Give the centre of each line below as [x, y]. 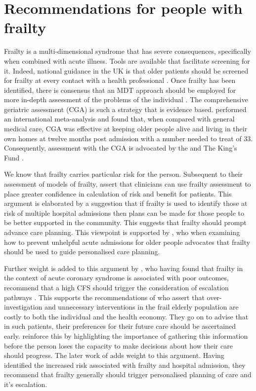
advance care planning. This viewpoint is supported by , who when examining [122, 232]
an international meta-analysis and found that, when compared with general [119, 119]
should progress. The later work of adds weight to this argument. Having [114, 355]
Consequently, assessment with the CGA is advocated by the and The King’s [121, 148]
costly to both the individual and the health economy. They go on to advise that [126, 316]
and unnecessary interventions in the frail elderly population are [142, 307]
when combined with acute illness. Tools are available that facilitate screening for [127, 60]
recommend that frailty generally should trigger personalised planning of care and [128, 374]
